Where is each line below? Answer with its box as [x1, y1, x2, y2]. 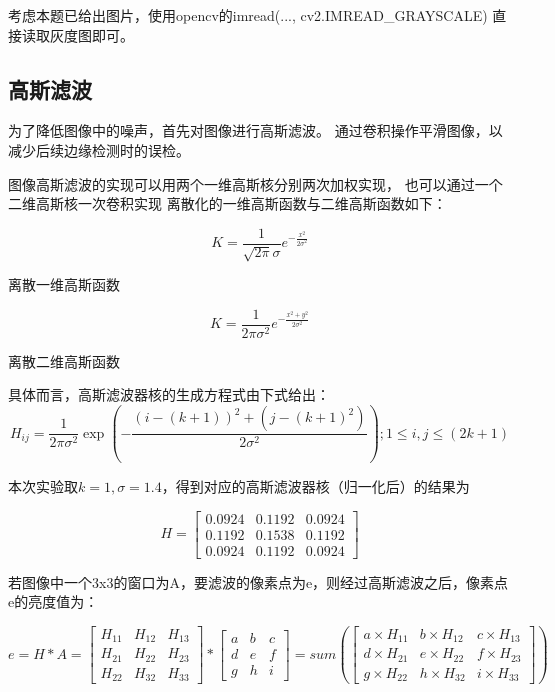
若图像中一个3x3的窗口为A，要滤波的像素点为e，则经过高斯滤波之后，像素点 [8, 571, 509, 592]
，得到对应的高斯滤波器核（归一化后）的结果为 [161, 476, 470, 496]
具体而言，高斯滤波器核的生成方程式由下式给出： [8, 384, 330, 405]
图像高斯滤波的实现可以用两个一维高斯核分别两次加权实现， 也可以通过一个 [8, 173, 503, 194]
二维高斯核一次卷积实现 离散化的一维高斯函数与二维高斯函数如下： [8, 193, 447, 214]
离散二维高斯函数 [8, 350, 120, 371]
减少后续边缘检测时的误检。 [8, 139, 190, 160]
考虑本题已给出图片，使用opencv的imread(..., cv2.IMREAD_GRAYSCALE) [8, 5, 488, 25]
